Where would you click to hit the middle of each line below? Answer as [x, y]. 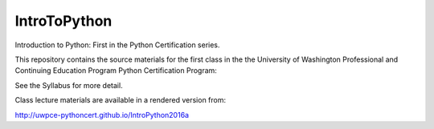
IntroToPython [63, 21]
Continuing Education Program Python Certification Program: [116, 71]
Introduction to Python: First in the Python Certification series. [117, 45]
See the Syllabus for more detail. [69, 85]
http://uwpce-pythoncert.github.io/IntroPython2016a [102, 115]
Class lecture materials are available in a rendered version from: [121, 100]
